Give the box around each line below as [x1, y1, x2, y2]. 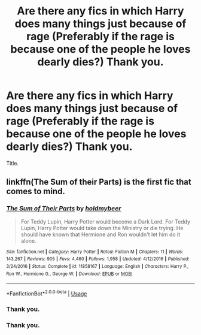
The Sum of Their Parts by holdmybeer [6, 204, 121, 213]
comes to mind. [6, 186, 66, 197]
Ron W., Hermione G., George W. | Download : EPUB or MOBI [6, 271, 133, 277]
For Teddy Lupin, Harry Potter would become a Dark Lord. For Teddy [20, 218, 190, 225]
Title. [6, 159, 19, 167]
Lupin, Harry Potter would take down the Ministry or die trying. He [20, 224, 184, 231]
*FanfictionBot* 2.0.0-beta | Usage [6, 289, 87, 297]
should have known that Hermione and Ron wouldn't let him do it [20, 231, 181, 238]
